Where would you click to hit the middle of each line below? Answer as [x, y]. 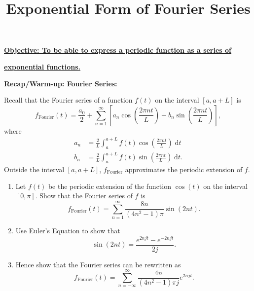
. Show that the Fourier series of [84, 196]
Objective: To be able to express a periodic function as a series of [118, 50]
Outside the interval [34, 169]
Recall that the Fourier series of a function [68, 100]
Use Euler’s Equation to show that [68, 230]
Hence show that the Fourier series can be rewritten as [98, 264]
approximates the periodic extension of [184, 169]
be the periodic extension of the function [109, 186]
